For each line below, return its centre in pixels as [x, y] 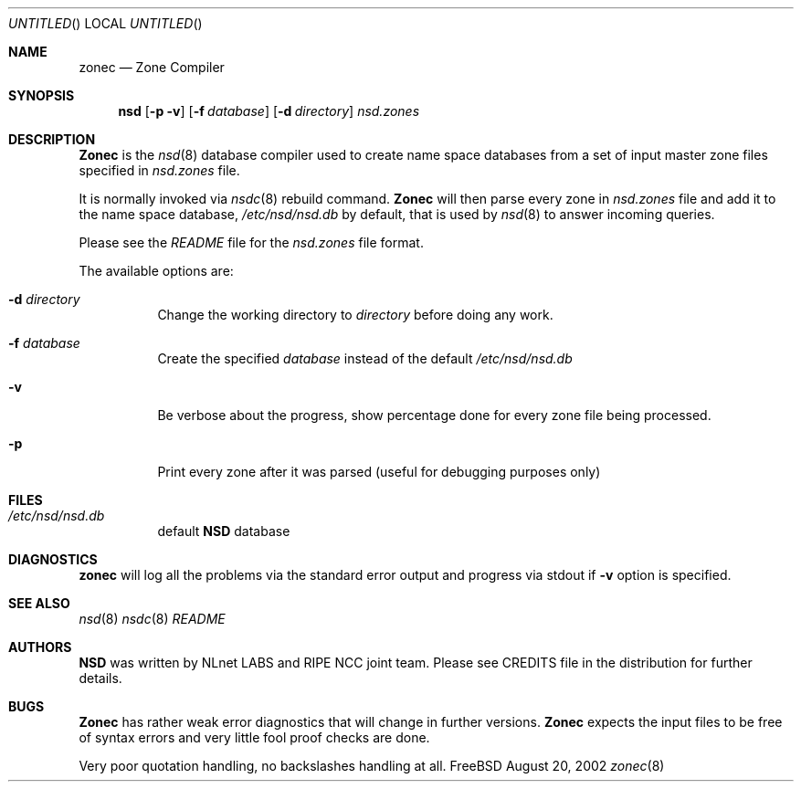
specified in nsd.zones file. [159, 170]
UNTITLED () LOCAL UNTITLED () [105, 23]
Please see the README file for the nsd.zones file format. [251, 242]
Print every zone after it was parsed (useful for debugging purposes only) [379, 472]
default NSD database [224, 531]
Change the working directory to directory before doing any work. [355, 315]
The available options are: [156, 271]
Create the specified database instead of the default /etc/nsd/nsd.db [365, 358]
